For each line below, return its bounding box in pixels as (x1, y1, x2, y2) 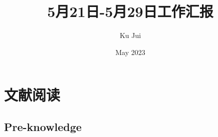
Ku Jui (119, 30, 141, 40)
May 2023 (115, 46, 145, 57)
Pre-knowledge (4, 118, 82, 134)
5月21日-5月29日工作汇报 (47, 1, 213, 21)
